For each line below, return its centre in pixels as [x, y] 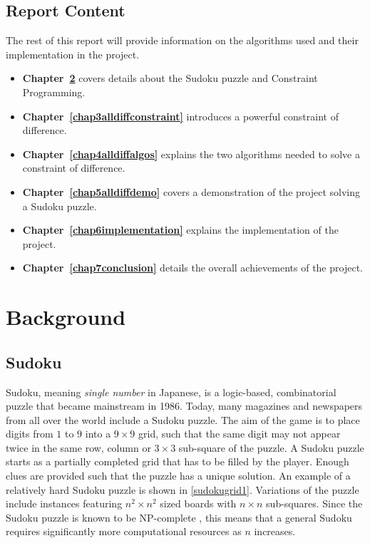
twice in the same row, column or [78, 447]
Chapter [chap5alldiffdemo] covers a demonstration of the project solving [191, 191]
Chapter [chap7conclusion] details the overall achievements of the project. [192, 268]
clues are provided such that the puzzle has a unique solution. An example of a [178, 476]
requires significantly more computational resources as [124, 531]
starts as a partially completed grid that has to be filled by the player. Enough [178, 461]
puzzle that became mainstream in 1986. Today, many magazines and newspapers [184, 406]
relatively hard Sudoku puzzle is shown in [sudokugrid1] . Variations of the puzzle [183, 489]
